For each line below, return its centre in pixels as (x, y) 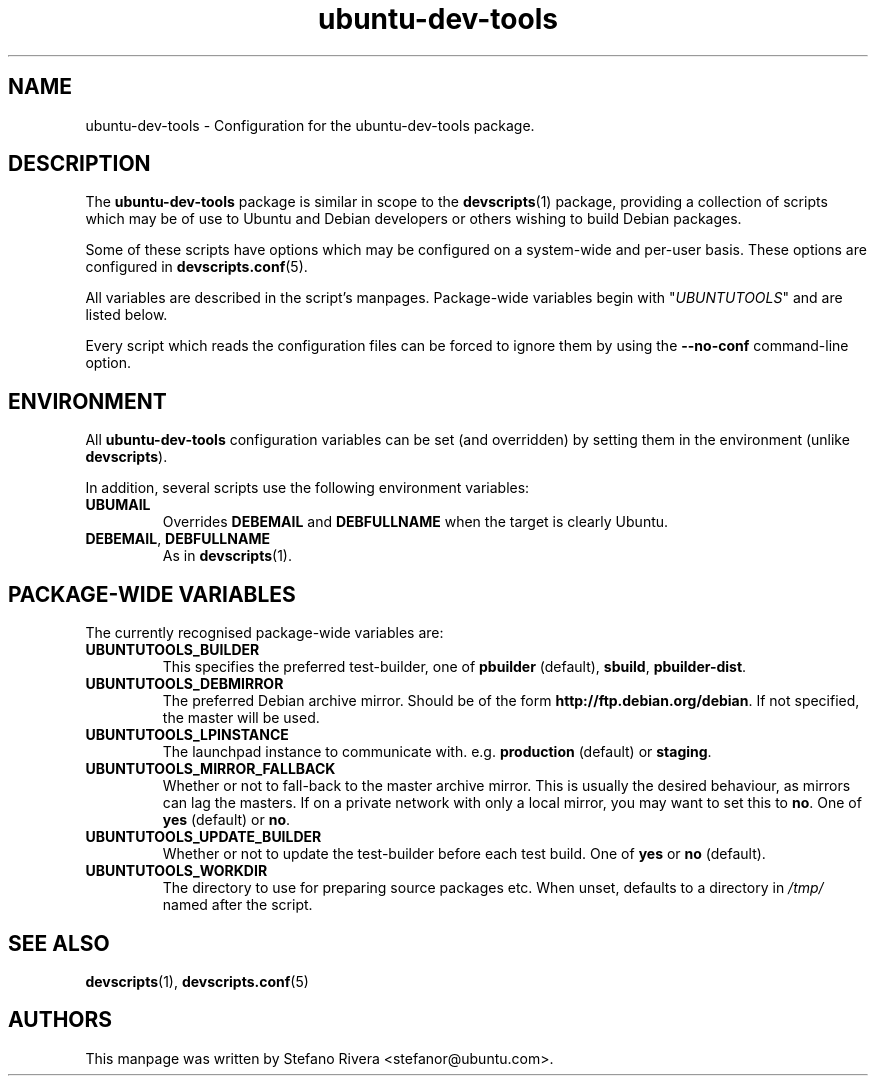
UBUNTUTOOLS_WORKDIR (176, 871)
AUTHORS (60, 1020)
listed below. (126, 315)
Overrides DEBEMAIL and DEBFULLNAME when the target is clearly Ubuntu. (415, 522)
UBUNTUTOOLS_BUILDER (172, 650)
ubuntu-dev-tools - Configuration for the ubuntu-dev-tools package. (310, 125)
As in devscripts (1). (227, 556)
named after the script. (237, 905)
